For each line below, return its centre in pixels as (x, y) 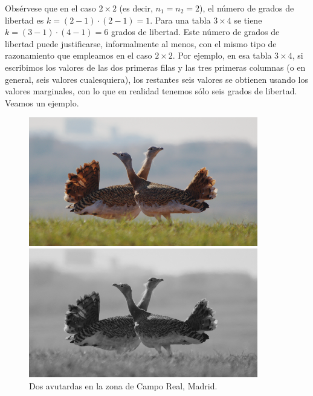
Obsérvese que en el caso (50, 8)
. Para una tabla (180, 20)
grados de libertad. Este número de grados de (195, 32)
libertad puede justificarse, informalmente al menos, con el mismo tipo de (141, 43)
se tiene (248, 20)
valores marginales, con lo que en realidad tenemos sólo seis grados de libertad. (151, 91)
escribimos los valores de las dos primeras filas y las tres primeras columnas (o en (155, 67)
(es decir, (136, 8)
